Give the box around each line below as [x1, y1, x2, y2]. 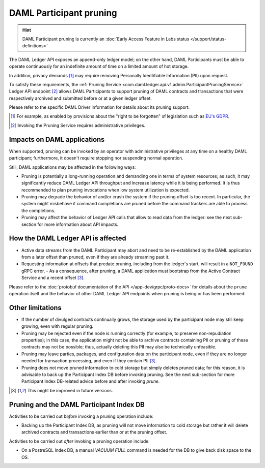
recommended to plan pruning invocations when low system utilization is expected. [21, 187, 190, 193]
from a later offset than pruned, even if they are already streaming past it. [21, 254, 170, 260]
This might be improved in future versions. [27, 387, 113, 393]
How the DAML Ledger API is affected [9, 234, 126, 243]
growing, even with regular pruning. [21, 323, 94, 329]
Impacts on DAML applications [9, 135, 105, 144]
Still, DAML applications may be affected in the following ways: [9, 164, 136, 170]
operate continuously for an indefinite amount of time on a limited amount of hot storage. [9, 63, 189, 69]
